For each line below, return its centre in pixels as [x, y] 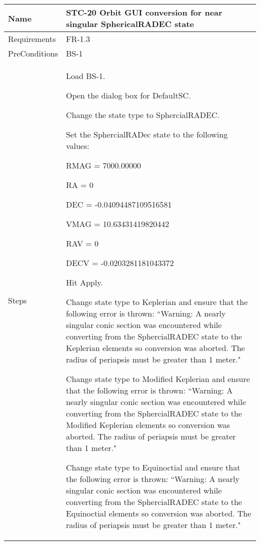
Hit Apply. [84, 282]
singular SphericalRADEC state [130, 24]
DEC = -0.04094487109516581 [119, 204]
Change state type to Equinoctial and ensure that [153, 467]
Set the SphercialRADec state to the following [147, 134]
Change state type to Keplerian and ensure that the [157, 302]
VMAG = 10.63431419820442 [117, 224]
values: [77, 146]
